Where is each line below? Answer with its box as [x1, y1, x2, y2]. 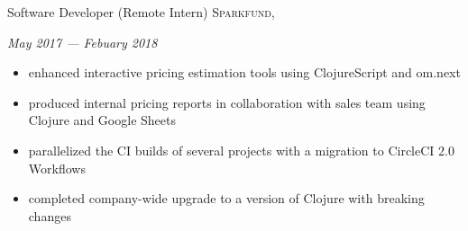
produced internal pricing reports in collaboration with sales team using [28, 93, 426, 111]
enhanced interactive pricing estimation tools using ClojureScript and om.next [28, 63, 461, 82]
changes [28, 206, 71, 225]
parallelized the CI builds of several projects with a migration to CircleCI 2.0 [28, 140, 454, 159]
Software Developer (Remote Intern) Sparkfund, [7, 3, 275, 21]
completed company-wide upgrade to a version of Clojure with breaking [28, 189, 425, 208]
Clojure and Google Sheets [28, 111, 176, 129]
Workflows [28, 158, 86, 177]
